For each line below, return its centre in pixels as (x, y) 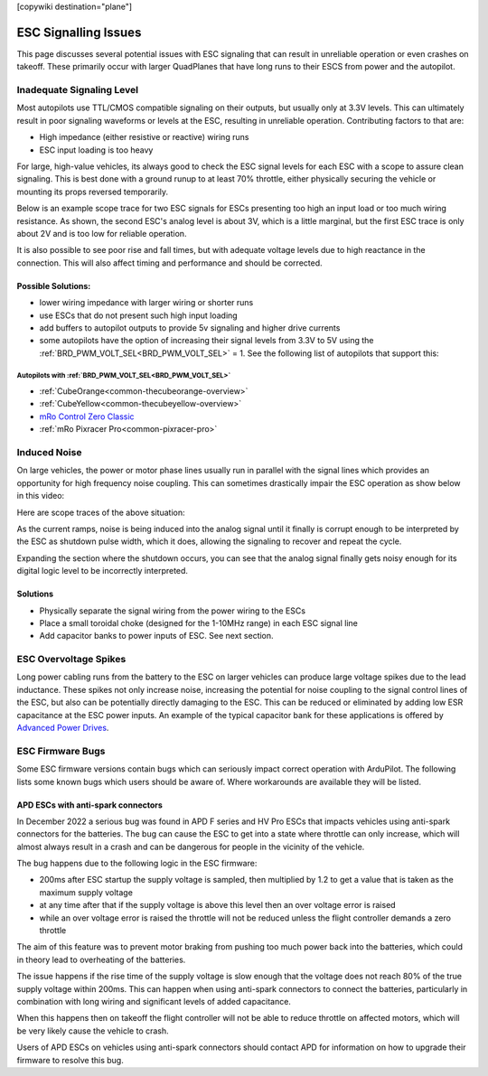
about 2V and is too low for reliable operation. (102, 233)
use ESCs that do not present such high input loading (139, 315)
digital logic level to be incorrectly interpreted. (103, 571)
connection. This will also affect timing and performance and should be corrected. (169, 263)
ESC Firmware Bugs (61, 751)
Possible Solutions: (54, 285)
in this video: (41, 496)
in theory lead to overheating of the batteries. (101, 959)
